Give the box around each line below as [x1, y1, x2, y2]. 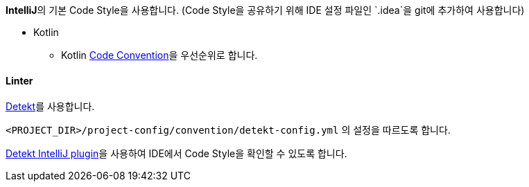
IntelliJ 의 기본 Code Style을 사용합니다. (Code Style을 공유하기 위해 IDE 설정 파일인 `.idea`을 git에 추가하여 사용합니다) [6, 4, 525, 16]
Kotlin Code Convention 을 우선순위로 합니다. [61, 49, 258, 61]
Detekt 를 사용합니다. [6, 100, 95, 113]
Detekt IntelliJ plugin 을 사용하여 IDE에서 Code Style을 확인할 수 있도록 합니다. [6, 148, 347, 160]
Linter [6, 74, 33, 87]
